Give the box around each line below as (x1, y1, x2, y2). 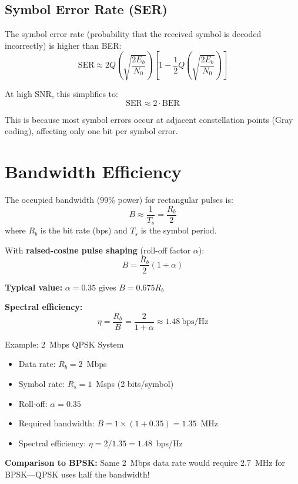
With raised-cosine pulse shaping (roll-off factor (5, 243, 191, 256)
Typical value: (5, 281, 63, 293)
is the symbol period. (140, 224, 217, 236)
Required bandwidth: (18, 417, 95, 429)
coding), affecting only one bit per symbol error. (5, 125, 178, 137)
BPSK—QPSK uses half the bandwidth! (5, 468, 150, 480)
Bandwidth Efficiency (5, 159, 182, 183)
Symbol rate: (18, 378, 65, 389)
